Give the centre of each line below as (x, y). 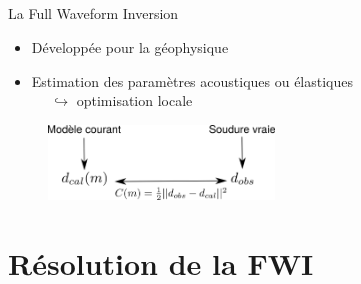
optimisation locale (134, 100)
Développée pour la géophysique (130, 46)
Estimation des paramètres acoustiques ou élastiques (192, 80)
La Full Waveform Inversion (93, 13)
